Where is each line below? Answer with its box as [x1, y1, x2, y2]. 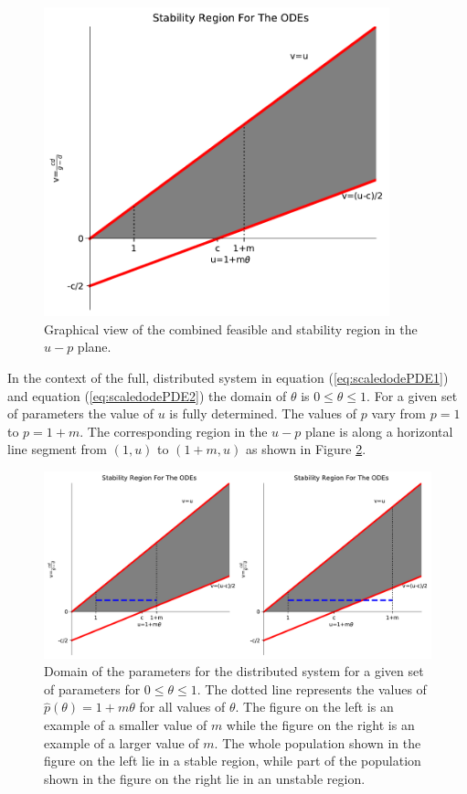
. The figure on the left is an [235, 697, 394, 716]
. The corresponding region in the [80, 421, 268, 440]
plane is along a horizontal [304, 421, 453, 440]
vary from [371, 404, 427, 423]
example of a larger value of [44, 733, 199, 752]
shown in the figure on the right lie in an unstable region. [44, 768, 366, 788]
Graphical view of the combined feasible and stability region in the [44, 319, 418, 338]
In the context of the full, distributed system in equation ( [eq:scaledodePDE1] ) [7, 368, 449, 387]
